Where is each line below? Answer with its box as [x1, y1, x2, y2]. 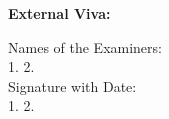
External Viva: [8, 3, 111, 23]
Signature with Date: [8, 75, 137, 96]
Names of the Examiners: [8, 36, 162, 57]
